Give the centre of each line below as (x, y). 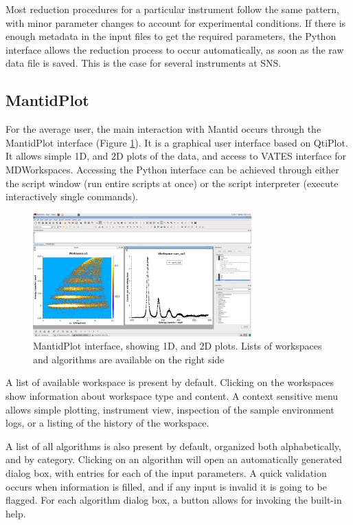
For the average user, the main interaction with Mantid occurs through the (163, 129)
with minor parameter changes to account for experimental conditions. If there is (176, 22)
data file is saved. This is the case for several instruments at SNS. (144, 63)
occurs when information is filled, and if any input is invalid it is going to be (166, 486)
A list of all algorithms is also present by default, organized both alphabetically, (173, 446)
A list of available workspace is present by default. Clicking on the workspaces (170, 382)
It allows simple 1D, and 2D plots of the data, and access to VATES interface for (176, 156)
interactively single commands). (72, 196)
